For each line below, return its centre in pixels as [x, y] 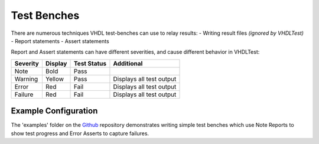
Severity [27, 63]
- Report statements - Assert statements [60, 41]
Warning [26, 78]
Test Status [90, 63]
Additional [128, 63]
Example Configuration [54, 111]
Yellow [55, 78]
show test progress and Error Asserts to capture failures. [80, 133]
